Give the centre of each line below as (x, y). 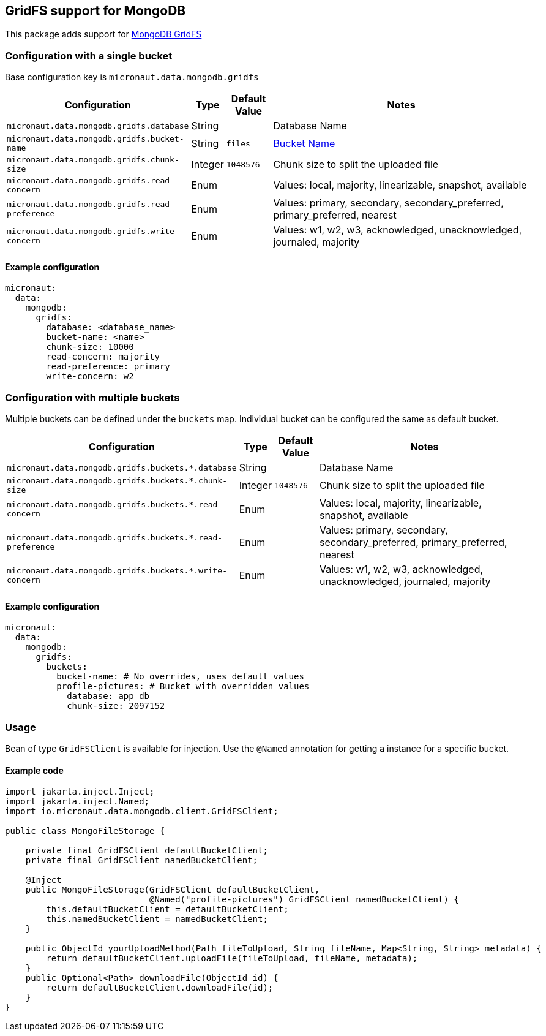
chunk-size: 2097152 (116, 706)
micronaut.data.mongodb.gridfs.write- (93, 232)
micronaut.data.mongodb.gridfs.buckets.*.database (122, 467)
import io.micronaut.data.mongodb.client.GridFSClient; (142, 811)
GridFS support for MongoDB (95, 11)
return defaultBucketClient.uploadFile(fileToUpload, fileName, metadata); (232, 958)
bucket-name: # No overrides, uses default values (180, 677)
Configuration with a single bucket (89, 55)
